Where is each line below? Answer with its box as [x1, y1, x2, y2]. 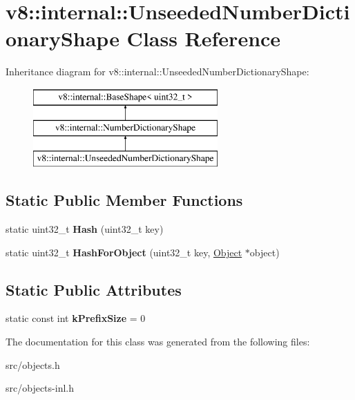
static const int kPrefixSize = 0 [6, 311, 146, 325]
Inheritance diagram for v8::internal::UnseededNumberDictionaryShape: [6, 64, 309, 79]
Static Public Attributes [6, 278, 182, 300]
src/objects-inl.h [6, 381, 74, 395]
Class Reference [126, 24, 281, 53]
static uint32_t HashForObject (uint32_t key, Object [6, 245, 242, 259]
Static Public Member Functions [6, 189, 243, 211]
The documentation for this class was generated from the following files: [6, 334, 310, 349]
